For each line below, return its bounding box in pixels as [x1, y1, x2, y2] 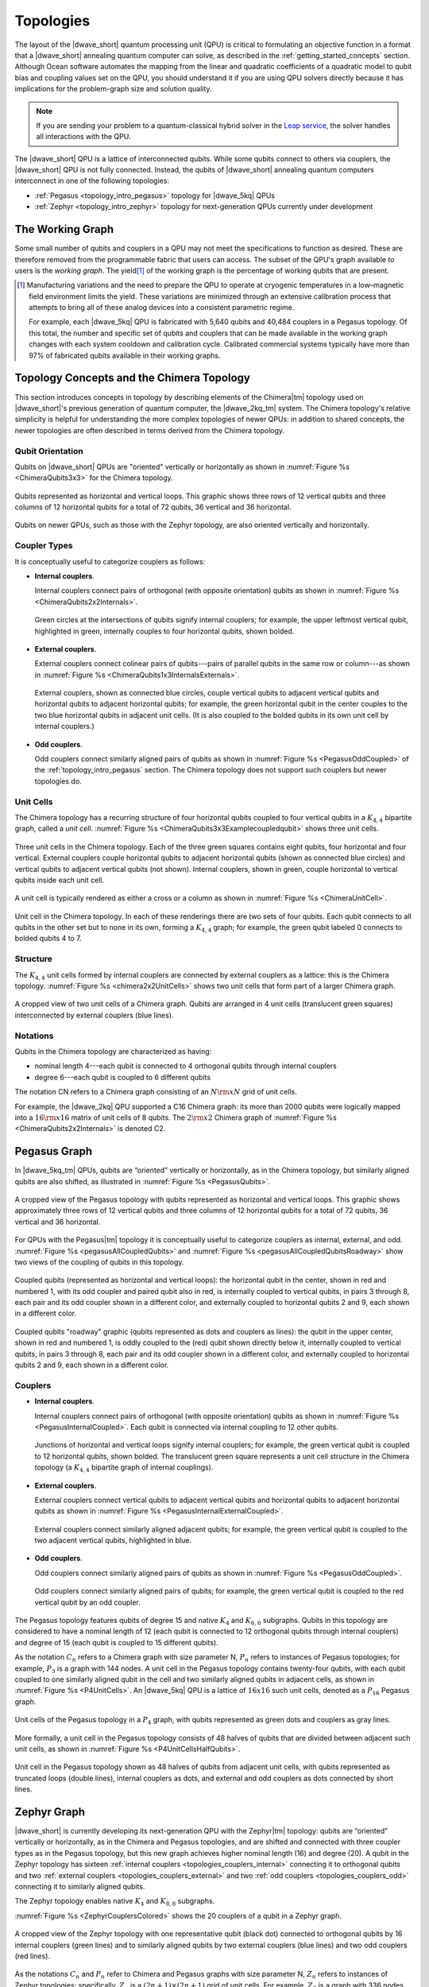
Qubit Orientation [14, 445, 83, 456]
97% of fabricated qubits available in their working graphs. [29, 351, 221, 360]
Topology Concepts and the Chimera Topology [14, 371, 250, 385]
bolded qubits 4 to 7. [14, 934, 83, 943]
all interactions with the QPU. [36, 132, 131, 141]
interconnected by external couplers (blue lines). [14, 1010, 174, 1020]
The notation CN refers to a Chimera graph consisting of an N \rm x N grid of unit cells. [14, 1087, 297, 1097]
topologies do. [34, 776, 83, 786]
